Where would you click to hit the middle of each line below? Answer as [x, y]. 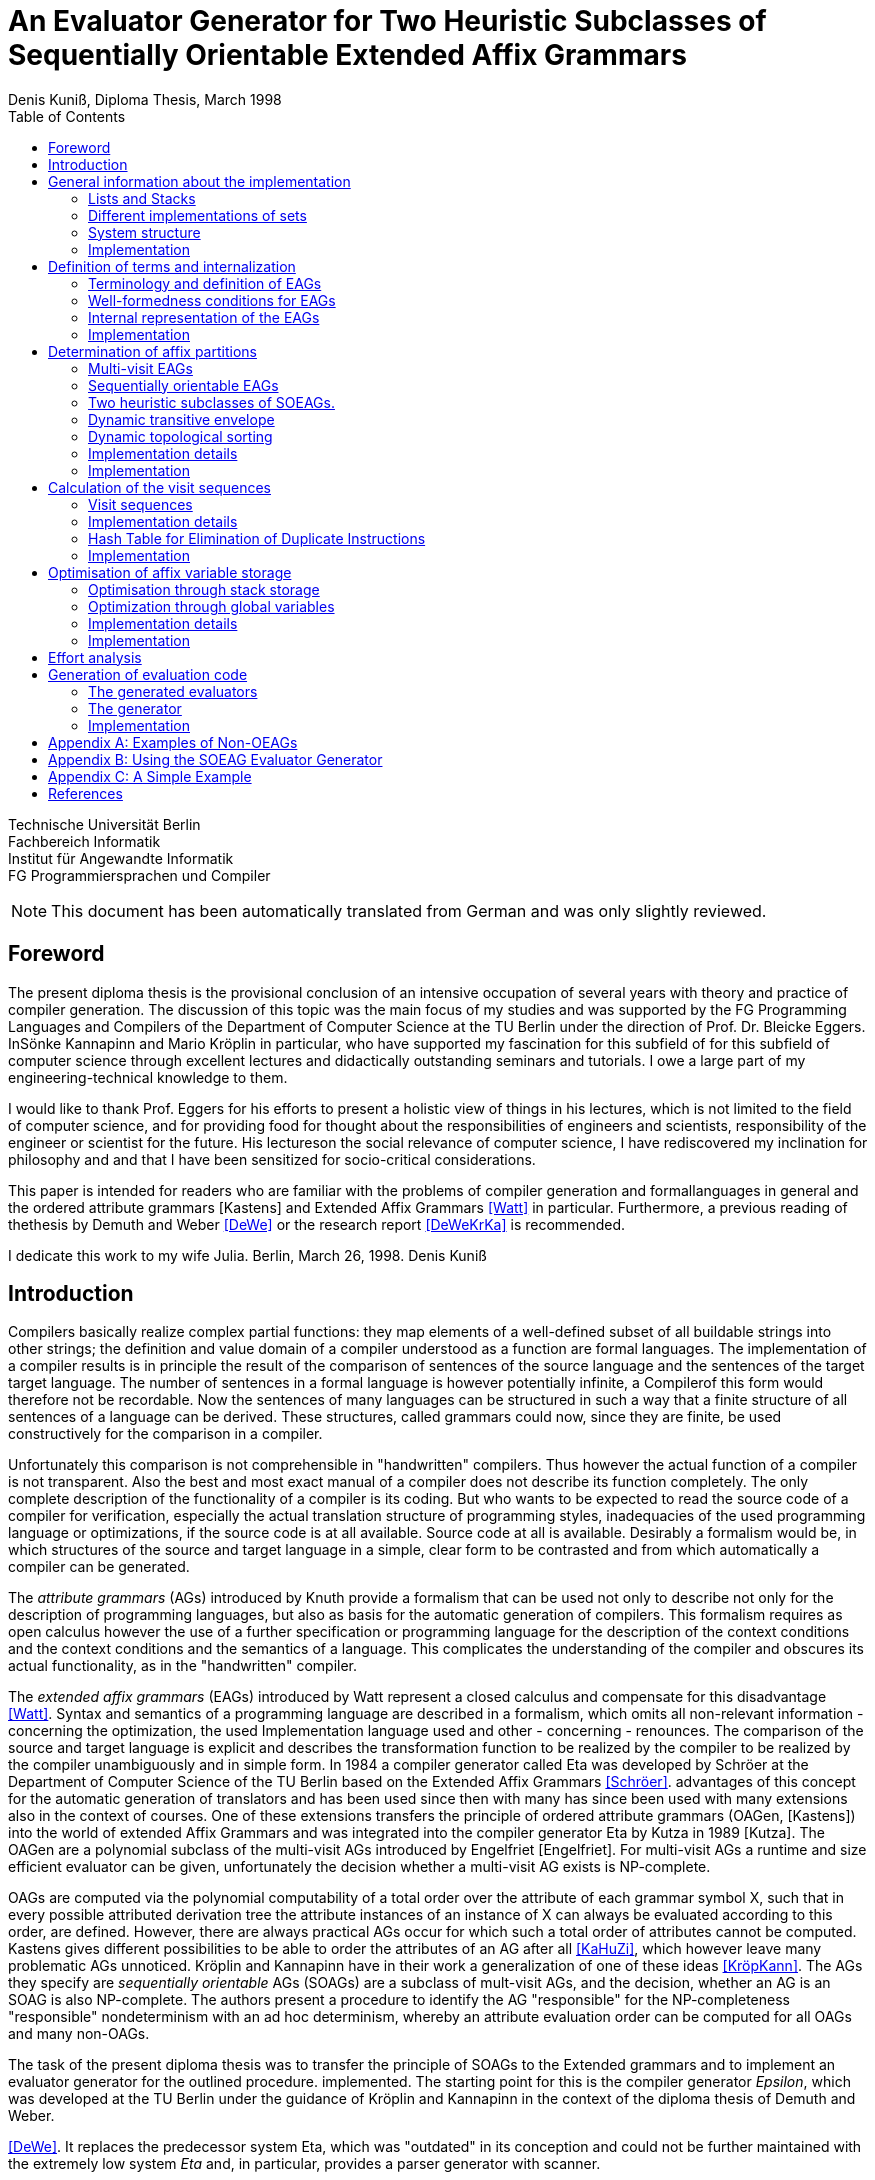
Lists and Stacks [142, 198]
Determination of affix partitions [152, 351]
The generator [135, 708]
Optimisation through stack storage [204, 589]
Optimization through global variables [211, 606]
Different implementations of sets [197, 215]
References [85, 793]
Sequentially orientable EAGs [183, 385]
